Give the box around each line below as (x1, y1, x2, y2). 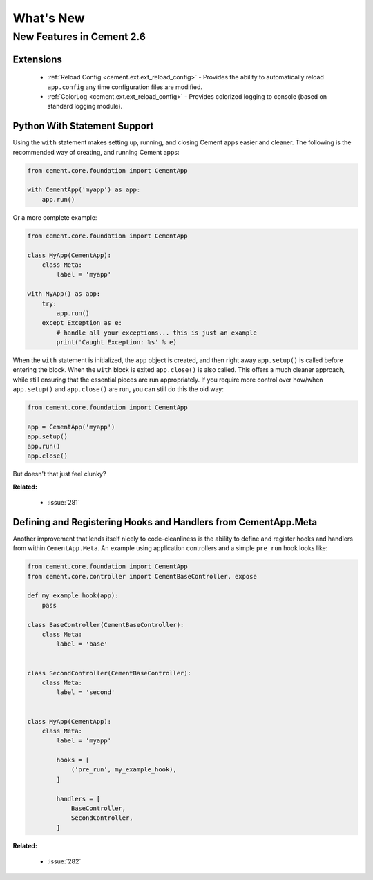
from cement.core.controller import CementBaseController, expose (27, 572, 257, 580)
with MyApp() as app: (27, 290, 101, 298)
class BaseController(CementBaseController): (27, 621, 184, 628)
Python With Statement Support (12, 120, 154, 132)
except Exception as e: (41, 319, 122, 327)
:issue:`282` (47, 857, 82, 865)
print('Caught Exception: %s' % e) (56, 339, 178, 346)
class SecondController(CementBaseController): (27, 669, 191, 677)
